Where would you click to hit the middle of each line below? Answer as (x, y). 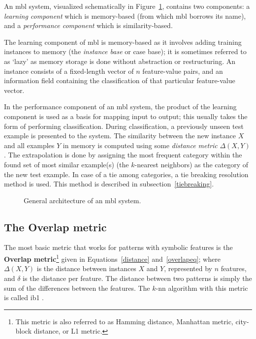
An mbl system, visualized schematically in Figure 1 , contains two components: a (127, 6)
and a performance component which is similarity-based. (88, 25)
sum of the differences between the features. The (77, 288)
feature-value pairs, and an (183, 71)
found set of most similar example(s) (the (66, 164)
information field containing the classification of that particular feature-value (120, 80)
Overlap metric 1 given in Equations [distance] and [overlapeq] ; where (112, 258)
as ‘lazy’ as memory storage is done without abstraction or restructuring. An (120, 61)
